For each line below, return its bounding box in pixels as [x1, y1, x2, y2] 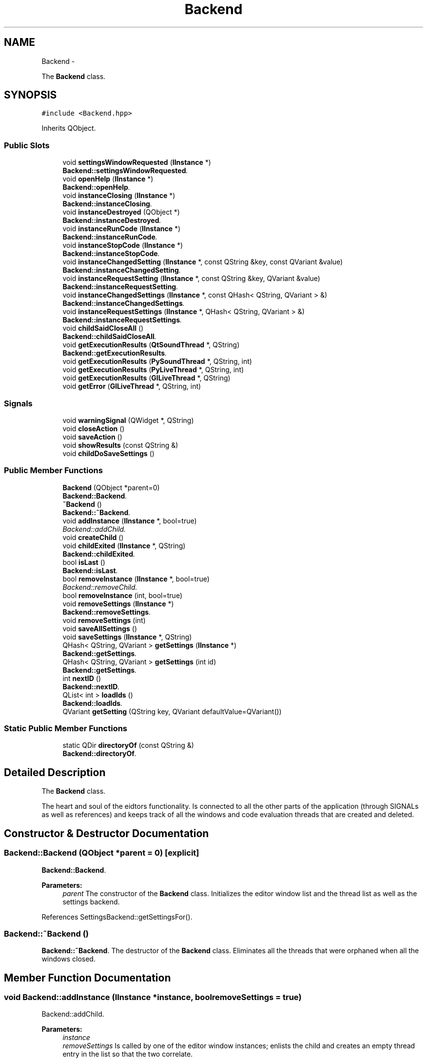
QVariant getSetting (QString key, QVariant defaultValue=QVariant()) [62, 707, 282, 716]
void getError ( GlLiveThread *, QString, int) [62, 382, 201, 391]
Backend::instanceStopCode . [62, 249, 160, 258]
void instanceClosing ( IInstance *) [62, 191, 175, 200]
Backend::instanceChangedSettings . [62, 299, 185, 308]
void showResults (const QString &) [62, 441, 178, 449]
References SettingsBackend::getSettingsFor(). [41, 912, 193, 921]
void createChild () [62, 533, 124, 541]
